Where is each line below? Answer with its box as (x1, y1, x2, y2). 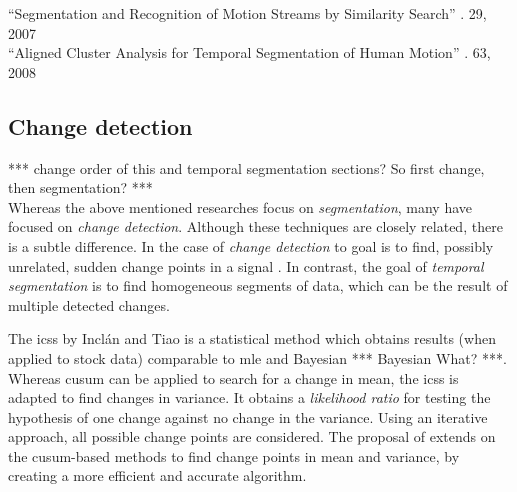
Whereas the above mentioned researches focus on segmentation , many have (8, 196, 473, 217)
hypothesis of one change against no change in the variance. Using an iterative (8, 406, 488, 427)
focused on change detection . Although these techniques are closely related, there (8, 216, 503, 237)
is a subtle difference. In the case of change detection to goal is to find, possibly (8, 235, 494, 256)
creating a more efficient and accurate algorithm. (8, 465, 307, 486)
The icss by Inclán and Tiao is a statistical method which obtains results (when (8, 328, 496, 349)
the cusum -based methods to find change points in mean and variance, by (8, 445, 460, 466)
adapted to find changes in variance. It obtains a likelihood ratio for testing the (8, 387, 491, 408)
